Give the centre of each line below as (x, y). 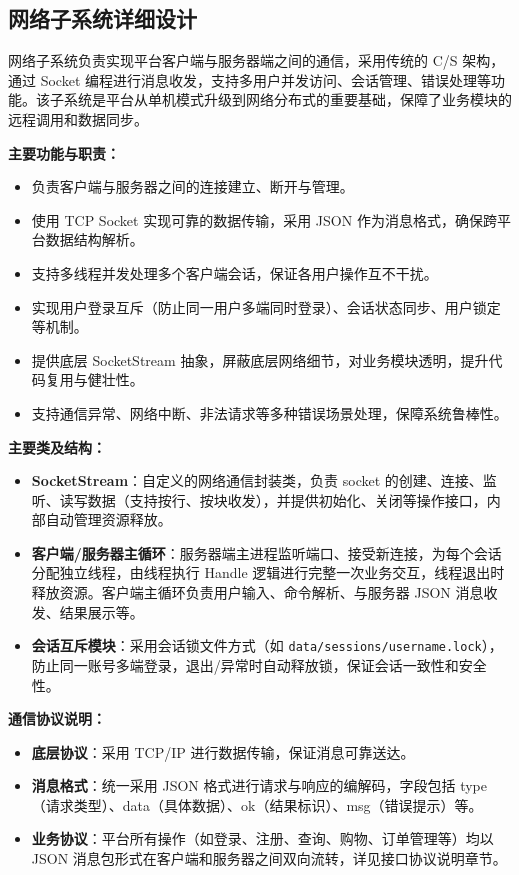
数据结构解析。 (94, 239)
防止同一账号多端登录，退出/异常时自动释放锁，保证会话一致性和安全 (259, 664)
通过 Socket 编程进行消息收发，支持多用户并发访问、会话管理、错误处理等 (249, 79)
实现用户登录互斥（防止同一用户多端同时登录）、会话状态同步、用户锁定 (266, 306)
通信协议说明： (57, 718)
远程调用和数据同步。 (78, 118)
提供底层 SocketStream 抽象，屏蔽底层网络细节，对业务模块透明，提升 (260, 359)
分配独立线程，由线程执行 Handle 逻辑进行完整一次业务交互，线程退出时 (268, 572)
